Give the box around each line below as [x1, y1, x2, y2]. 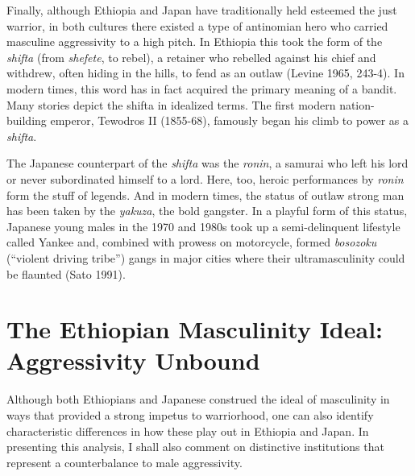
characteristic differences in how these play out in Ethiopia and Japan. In [6, 422, 369, 439]
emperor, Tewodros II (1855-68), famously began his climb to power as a [50, 112, 409, 129]
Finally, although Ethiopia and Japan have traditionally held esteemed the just [6, 2, 397, 18]
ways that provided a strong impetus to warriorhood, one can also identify [6, 407, 374, 423]
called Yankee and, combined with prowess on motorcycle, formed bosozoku [6, 234, 377, 250]
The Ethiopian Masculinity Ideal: [6, 313, 384, 346]
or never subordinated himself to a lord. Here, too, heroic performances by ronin [6, 170, 404, 187]
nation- [339, 96, 375, 113]
